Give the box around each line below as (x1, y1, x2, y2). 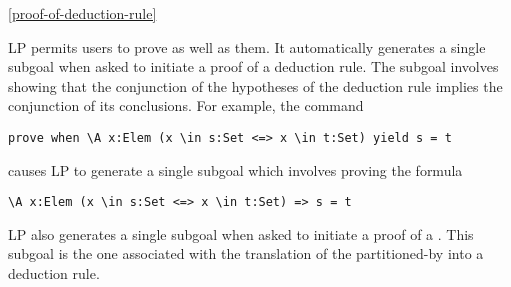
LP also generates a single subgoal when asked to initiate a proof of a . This (8, 223, 474, 244)
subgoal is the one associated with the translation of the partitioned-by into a (8, 243, 484, 264)
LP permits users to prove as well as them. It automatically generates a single (8, 36, 486, 57)
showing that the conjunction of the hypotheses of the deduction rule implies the (8, 75, 503, 96)
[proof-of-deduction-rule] (8, 3, 157, 23)
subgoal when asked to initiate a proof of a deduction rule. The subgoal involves (8, 56, 499, 77)
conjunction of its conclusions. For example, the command (8, 95, 364, 116)
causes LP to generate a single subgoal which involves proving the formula (8, 159, 463, 180)
